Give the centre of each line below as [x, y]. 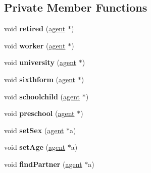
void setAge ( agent [35, 147]
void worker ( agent [35, 45]
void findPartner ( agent [43, 164]
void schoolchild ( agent [42, 96]
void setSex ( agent [34, 130]
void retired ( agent [35, 28]
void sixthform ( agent [40, 79]
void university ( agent [40, 62]
